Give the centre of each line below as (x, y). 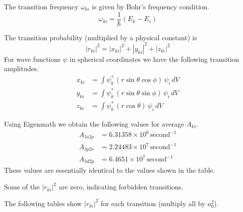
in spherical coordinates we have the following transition (154, 59)
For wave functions (32, 59)
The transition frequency (41, 6)
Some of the (22, 187)
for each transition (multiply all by (153, 203)
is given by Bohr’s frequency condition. (151, 6)
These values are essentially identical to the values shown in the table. (110, 170)
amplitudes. (21, 68)
